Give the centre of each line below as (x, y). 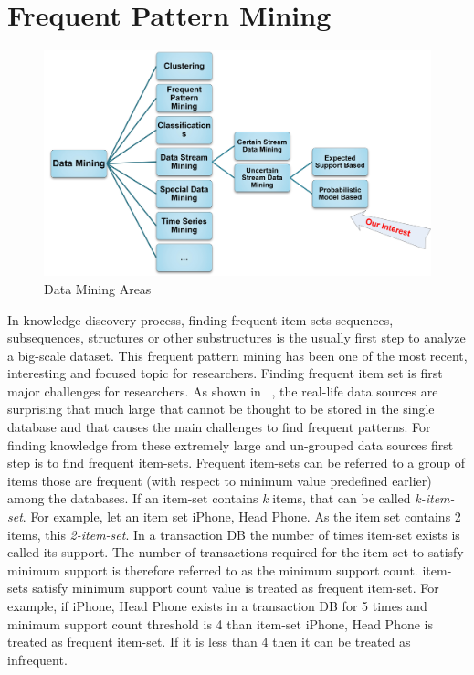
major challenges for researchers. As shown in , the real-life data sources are (223, 390)
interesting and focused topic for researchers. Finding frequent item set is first (225, 373)
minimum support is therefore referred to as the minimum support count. (213, 570)
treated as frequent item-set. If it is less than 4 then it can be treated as (209, 642)
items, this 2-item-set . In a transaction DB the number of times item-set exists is (234, 534)
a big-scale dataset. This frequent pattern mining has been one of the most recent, (237, 355)
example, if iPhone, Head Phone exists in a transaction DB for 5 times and (217, 606)
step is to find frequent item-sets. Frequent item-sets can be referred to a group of (236, 463)
